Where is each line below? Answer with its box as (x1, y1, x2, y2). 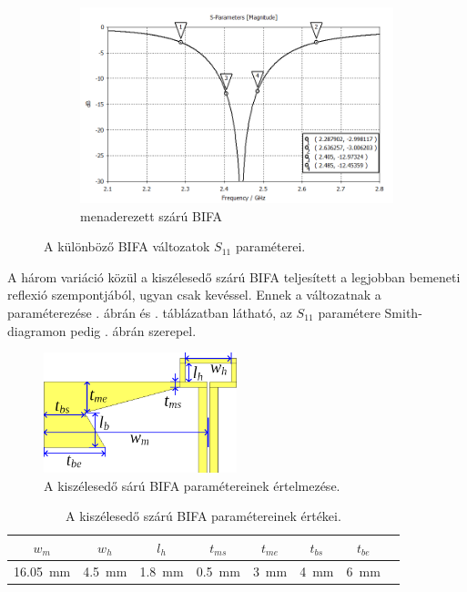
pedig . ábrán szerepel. (70, 321, 197, 340)
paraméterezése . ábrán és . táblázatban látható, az (7, 302, 292, 322)
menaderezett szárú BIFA (80, 206, 223, 225)
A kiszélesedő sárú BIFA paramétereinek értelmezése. (44, 475, 340, 495)
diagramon (7, 321, 66, 340)
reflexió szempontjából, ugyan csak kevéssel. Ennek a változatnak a (7, 285, 381, 304)
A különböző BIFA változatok (44, 237, 210, 256)
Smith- (384, 302, 422, 322)
